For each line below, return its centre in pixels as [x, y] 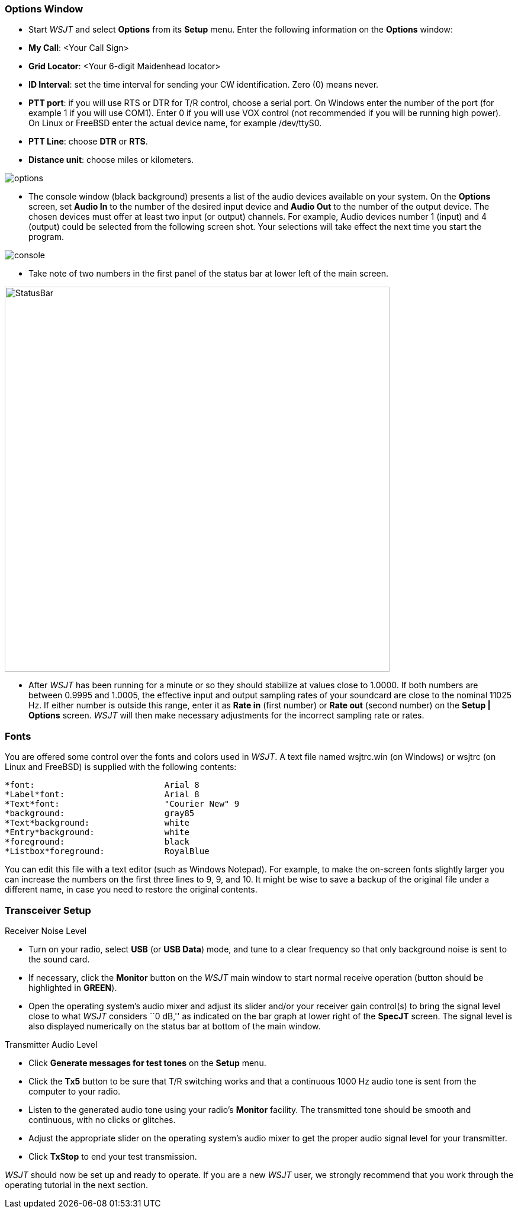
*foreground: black [97, 842]
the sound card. [59, 959]
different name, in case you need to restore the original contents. [131, 890]
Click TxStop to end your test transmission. [113, 1156]
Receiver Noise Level [46, 930]
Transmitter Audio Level [51, 1044]
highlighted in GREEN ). [73, 987]
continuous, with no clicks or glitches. [102, 1119]
